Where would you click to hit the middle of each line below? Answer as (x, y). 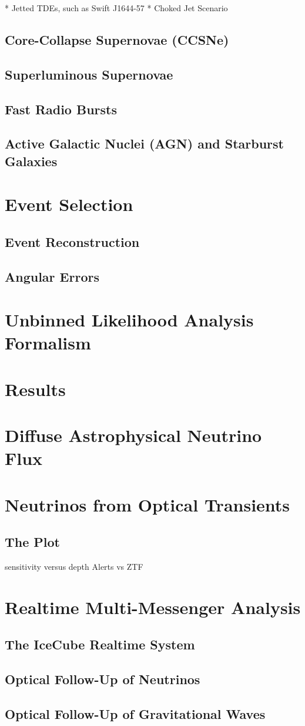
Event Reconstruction (72, 241)
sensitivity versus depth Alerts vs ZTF (74, 567)
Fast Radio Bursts (61, 109)
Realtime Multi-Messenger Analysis (153, 607)
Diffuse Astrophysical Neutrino (133, 435)
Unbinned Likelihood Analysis (129, 320)
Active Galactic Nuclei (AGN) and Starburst (144, 143)
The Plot (32, 542)
